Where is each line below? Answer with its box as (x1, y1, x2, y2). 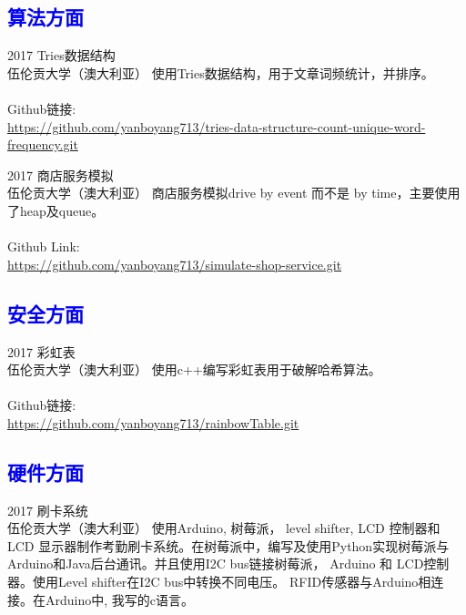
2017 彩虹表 (7, 342, 76, 361)
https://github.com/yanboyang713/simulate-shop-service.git (7, 254, 342, 273)
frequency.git (7, 135, 78, 154)
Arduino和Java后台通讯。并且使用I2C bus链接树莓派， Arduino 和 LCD (7, 554, 424, 573)
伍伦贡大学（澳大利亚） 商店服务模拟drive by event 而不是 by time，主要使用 (7, 183, 461, 202)
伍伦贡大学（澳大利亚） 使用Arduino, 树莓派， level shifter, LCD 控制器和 (7, 518, 441, 538)
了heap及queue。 (7, 200, 105, 220)
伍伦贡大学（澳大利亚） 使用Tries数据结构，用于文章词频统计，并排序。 (7, 63, 434, 82)
